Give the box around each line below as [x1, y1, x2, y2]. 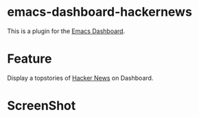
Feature [7, 51, 52, 67]
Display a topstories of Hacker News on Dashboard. [7, 74, 154, 82]
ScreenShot [7, 98, 76, 114]
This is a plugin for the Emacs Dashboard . [7, 27, 126, 35]
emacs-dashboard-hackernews [7, 4, 192, 20]
